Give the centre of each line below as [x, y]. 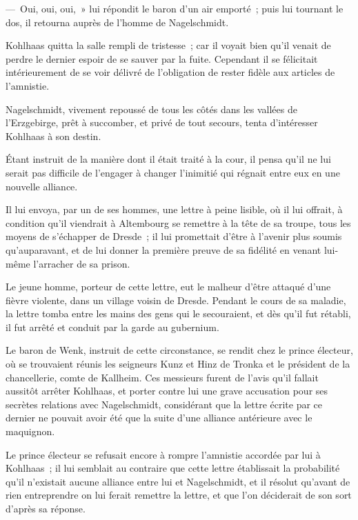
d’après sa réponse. [46, 508]
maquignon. [30, 431]
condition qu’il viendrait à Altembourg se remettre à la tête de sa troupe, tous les [178, 222]
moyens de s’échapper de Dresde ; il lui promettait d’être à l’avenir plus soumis [174, 236]
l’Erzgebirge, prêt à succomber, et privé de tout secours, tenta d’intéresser [162, 122]
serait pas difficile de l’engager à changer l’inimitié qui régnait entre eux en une [173, 172]
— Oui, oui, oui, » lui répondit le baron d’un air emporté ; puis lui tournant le [175, 8]
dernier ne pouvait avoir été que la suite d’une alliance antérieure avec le [159, 418]
